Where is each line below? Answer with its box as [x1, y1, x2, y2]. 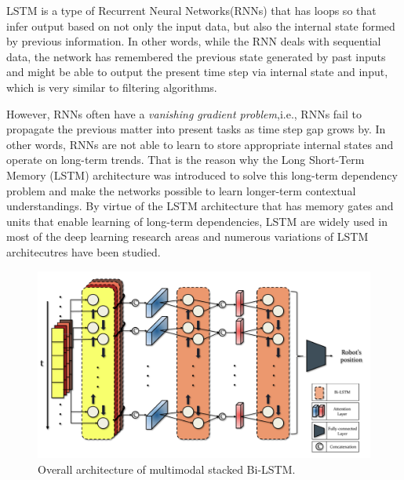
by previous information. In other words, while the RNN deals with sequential [6, 33, 381, 49]
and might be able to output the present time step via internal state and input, [6, 64, 388, 80]
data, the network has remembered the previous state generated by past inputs [6, 48, 386, 64]
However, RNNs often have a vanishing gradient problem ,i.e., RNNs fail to [6, 105, 362, 122]
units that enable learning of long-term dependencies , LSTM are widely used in [6, 213, 388, 229]
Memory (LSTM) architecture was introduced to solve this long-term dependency [6, 166, 398, 183]
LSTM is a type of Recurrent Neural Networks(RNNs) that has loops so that [6, 2, 377, 18]
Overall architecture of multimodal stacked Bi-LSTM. [38, 460, 296, 477]
